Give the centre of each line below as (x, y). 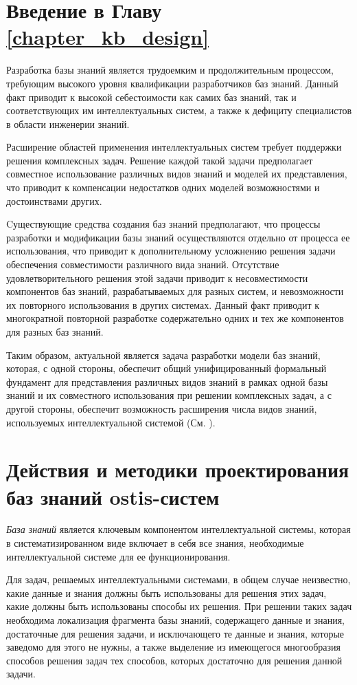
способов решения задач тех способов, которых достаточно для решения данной (174, 660)
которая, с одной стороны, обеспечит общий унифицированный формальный (166, 368)
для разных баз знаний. (55, 331)
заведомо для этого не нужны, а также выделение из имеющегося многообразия (173, 647)
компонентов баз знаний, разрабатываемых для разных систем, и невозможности (175, 291)
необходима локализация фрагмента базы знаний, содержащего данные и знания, (176, 620)
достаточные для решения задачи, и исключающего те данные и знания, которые (175, 633)
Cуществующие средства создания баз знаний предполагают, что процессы (163, 224)
